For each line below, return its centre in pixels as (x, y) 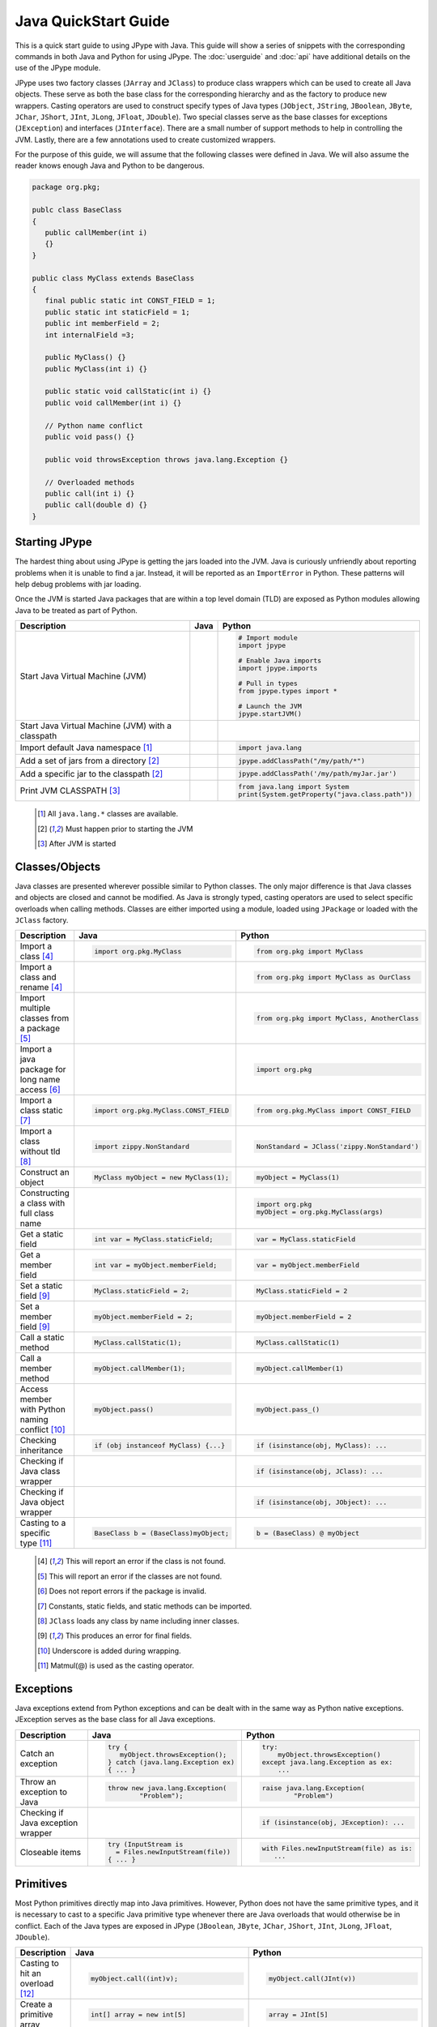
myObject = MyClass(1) (298, 1177)
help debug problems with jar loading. (78, 585)
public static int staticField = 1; (117, 312)
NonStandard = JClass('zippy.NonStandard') (337, 1146)
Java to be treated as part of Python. (76, 610)
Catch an (37, 1753)
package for (43, 1069)
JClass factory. (42, 919)
